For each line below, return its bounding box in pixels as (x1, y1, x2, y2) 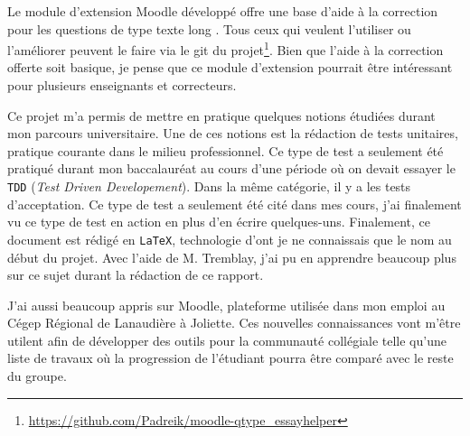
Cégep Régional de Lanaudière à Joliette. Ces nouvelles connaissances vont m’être (7, 313, 461, 332)
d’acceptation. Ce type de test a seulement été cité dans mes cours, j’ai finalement (7, 194, 462, 213)
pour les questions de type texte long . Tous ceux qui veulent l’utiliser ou (7, 19, 411, 38)
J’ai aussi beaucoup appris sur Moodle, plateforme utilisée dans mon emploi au (7, 295, 446, 314)
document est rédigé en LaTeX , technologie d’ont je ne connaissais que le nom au (7, 229, 452, 248)
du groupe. (7, 366, 67, 385)
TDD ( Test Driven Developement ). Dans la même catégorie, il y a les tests (7, 177, 411, 195)
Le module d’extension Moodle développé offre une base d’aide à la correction (7, 2, 438, 20)
